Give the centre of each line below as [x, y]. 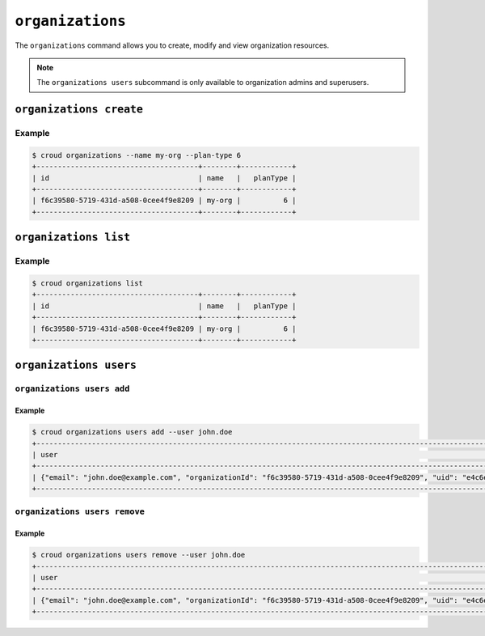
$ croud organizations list [87, 283]
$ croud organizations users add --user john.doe [132, 432]
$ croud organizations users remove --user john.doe [139, 555]
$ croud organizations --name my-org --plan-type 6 [137, 155]
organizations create [79, 110]
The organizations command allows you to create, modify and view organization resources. [172, 45]
